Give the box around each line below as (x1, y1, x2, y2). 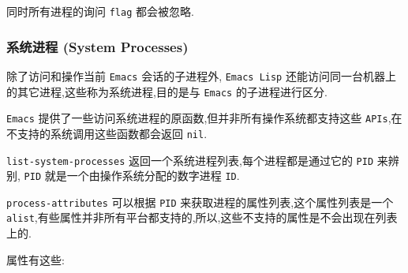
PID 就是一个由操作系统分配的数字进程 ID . (24, 167, 240, 184)
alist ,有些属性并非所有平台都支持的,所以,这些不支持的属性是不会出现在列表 (6, 209, 398, 226)
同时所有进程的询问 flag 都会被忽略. (6, 3, 194, 19)
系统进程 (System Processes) (6, 36, 189, 56)
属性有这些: (6, 251, 65, 267)
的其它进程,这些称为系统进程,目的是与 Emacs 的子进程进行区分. (6, 83, 328, 99)
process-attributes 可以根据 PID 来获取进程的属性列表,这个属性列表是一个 (6, 193, 394, 210)
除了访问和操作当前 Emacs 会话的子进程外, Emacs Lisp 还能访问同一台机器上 (6, 67, 396, 84)
